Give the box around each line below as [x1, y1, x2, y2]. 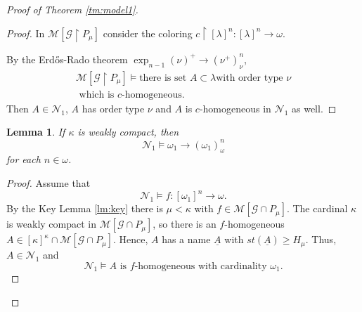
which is [79, 89, 115, 100]
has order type [82, 100, 145, 115]
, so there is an [153, 216, 216, 231]
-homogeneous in [199, 100, 271, 115]
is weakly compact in [6, 216, 97, 231]
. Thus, [305, 232, 337, 247]
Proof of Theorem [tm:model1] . [6, 2, 138, 16]
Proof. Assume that [6, 175, 91, 190]
